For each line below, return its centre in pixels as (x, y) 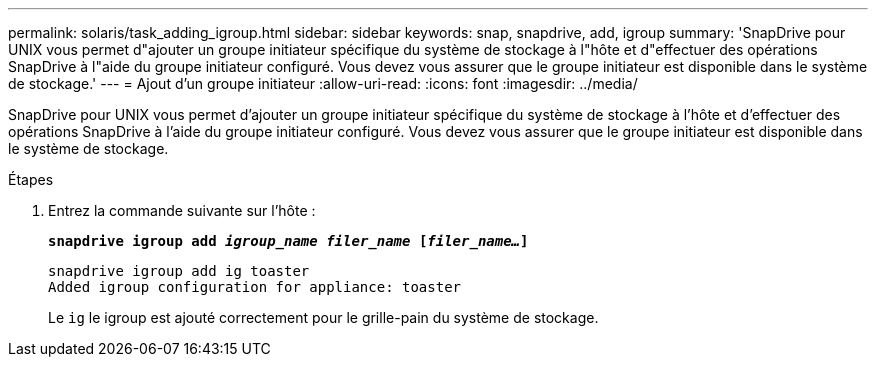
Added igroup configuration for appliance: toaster (255, 287)
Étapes (31, 179)
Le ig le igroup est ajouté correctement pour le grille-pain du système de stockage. (323, 317)
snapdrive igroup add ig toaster (179, 271)
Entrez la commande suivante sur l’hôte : (182, 210)
